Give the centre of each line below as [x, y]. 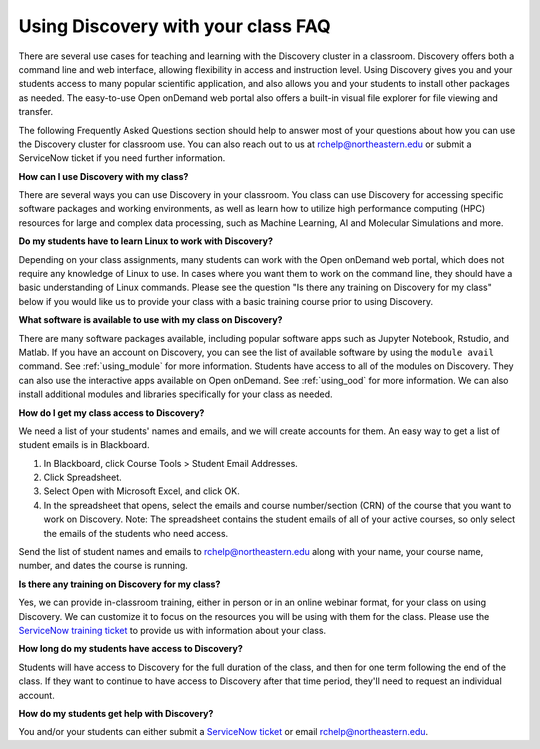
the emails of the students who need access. [136, 533]
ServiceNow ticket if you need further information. [122, 158]
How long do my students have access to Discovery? [131, 649]
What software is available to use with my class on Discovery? [150, 320]
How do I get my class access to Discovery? [111, 412]
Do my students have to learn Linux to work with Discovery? [146, 241]
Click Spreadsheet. [82, 477]
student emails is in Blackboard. [84, 445]
